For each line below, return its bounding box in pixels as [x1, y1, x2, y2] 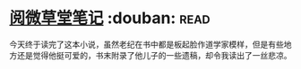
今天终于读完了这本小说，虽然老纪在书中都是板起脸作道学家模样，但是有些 [9, 39, 284, 50]
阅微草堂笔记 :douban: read [9, 8, 211, 28]
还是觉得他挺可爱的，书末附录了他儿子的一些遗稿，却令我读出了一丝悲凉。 [16, 50, 292, 60]
